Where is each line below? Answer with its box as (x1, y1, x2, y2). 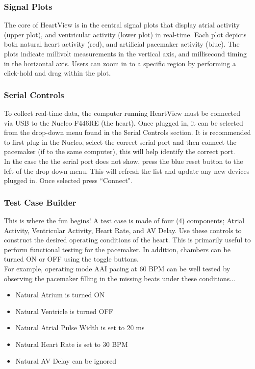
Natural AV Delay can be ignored (15, 355, 117, 366)
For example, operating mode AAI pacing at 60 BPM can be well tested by (4, 263, 230, 273)
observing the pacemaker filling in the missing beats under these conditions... (4, 273, 235, 283)
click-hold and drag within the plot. (4, 68, 111, 78)
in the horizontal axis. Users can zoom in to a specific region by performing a (4, 58, 236, 68)
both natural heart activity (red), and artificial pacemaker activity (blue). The (4, 39, 240, 49)
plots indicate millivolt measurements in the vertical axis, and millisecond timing (4, 49, 247, 58)
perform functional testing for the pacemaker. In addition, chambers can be (4, 244, 230, 254)
